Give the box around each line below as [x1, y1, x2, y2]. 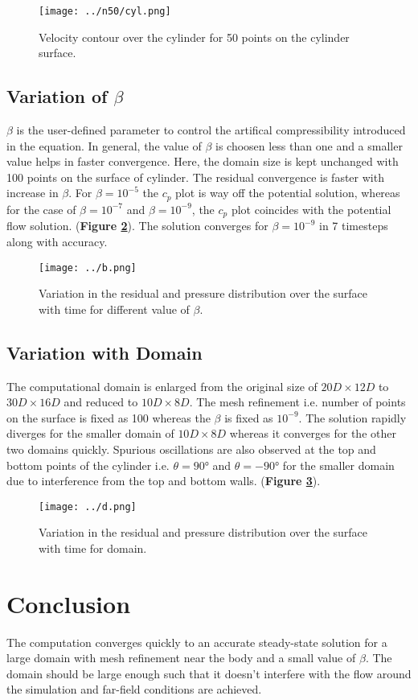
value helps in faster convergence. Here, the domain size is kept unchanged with [6, 153, 399, 170]
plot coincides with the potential [231, 200, 391, 217]
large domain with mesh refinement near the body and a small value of [6, 649, 356, 666]
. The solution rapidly [298, 409, 407, 426]
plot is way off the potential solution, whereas [175, 184, 400, 201]
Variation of [6, 84, 108, 109]
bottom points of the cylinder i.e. [6, 456, 170, 473]
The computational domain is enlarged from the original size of [6, 377, 318, 394]
